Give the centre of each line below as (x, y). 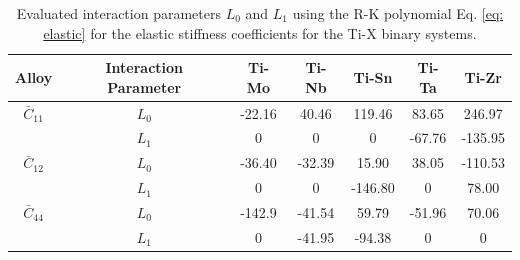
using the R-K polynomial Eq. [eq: (398, 13)
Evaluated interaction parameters (118, 13)
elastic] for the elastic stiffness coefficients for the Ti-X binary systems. (260, 32)
